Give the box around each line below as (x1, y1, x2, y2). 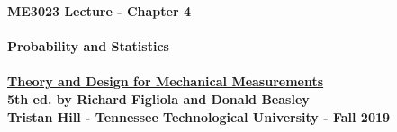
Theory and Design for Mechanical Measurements (7, 72, 324, 91)
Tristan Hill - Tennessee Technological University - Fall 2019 (7, 107, 391, 126)
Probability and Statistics (7, 37, 169, 56)
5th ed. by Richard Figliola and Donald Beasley (7, 89, 310, 108)
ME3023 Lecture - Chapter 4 (7, 2, 191, 20)
